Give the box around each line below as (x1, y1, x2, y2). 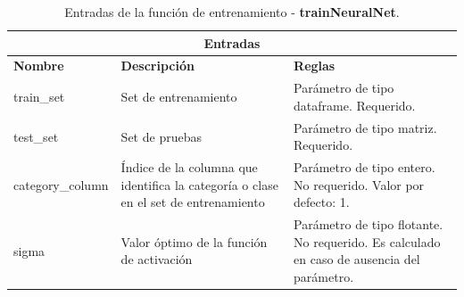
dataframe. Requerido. (294, 95, 416, 114)
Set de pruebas (120, 127, 202, 145)
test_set (13, 127, 59, 145)
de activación (120, 250, 193, 268)
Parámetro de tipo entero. (294, 158, 435, 177)
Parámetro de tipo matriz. (294, 118, 437, 136)
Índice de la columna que (120, 158, 258, 177)
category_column (13, 175, 109, 194)
